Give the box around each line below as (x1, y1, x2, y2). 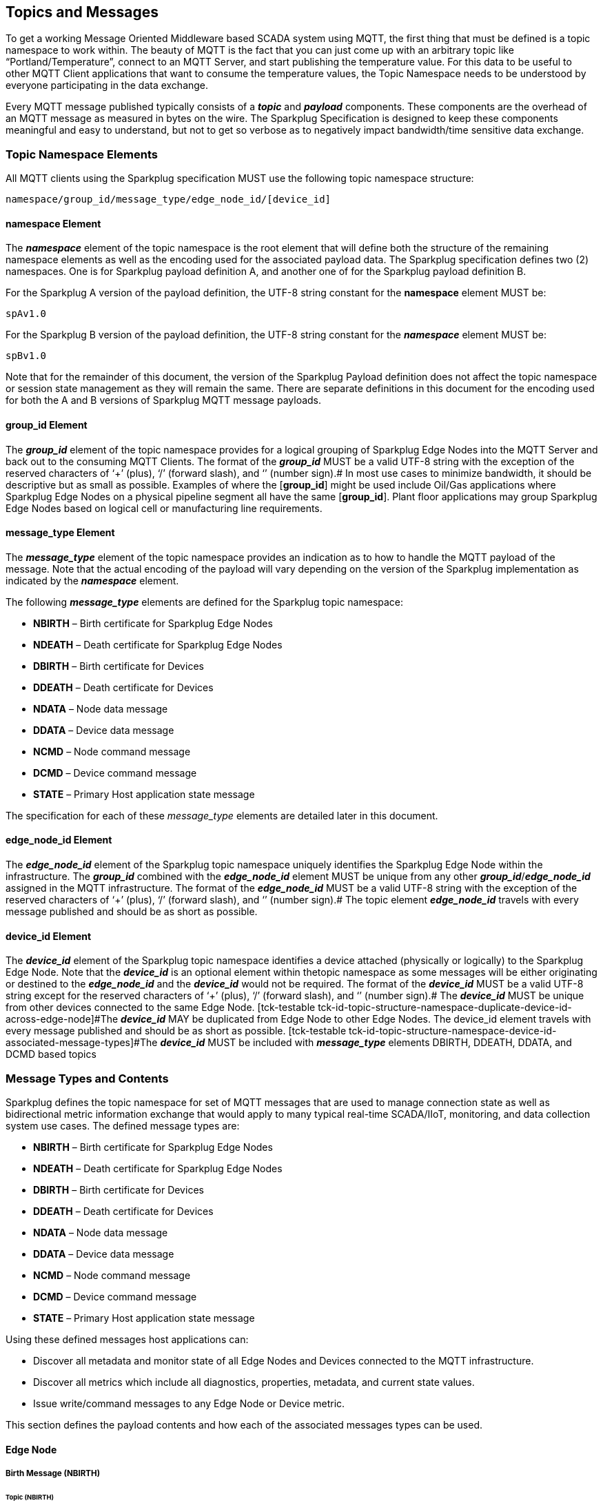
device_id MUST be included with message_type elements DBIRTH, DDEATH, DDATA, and (160, 1036, 572, 1049)
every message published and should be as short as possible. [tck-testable (6, 1025, 347, 1037)
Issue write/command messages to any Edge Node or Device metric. (33, 1398, 345, 1410)
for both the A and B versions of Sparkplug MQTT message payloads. (6, 394, 322, 407)
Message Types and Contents (6, 1071, 169, 1085)
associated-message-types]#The (6, 1036, 158, 1049)
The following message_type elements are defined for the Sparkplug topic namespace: (6, 595, 404, 608)
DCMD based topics (6, 1048, 96, 1061)
